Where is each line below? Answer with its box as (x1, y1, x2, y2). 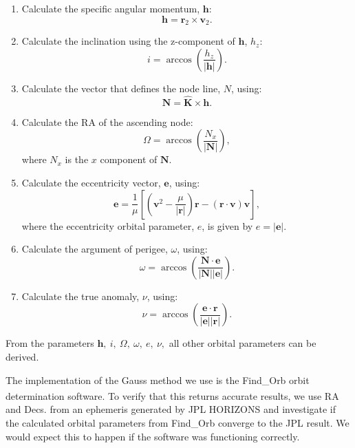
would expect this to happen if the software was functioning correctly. (6, 429, 300, 443)
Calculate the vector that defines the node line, (21, 81, 221, 95)
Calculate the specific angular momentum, (21, 1, 200, 15)
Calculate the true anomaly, (21, 288, 140, 303)
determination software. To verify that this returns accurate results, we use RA (6, 388, 339, 403)
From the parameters (6, 336, 94, 350)
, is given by (202, 218, 253, 233)
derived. (6, 349, 39, 363)
